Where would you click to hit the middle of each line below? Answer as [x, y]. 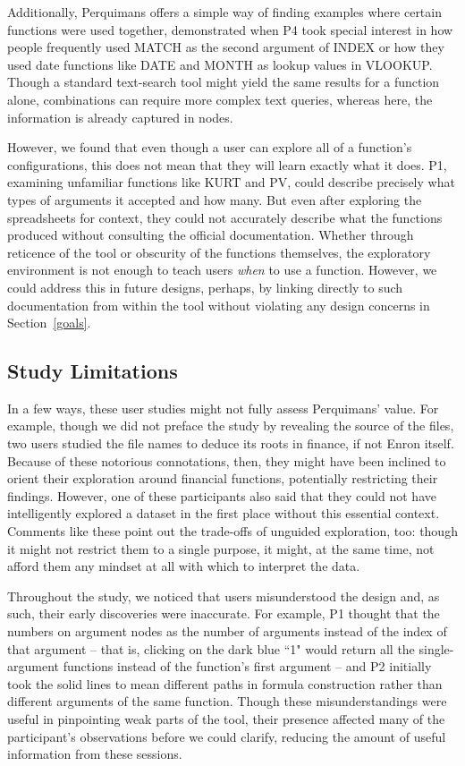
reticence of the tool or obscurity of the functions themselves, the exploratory [219, 252]
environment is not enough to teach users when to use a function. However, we [222, 270]
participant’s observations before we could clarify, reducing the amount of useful [227, 736]
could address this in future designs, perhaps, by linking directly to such [205, 287]
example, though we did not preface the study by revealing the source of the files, [231, 426]
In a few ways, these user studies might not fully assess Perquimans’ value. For [223, 408]
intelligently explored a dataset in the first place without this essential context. [224, 513]
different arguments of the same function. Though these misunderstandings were [227, 701]
